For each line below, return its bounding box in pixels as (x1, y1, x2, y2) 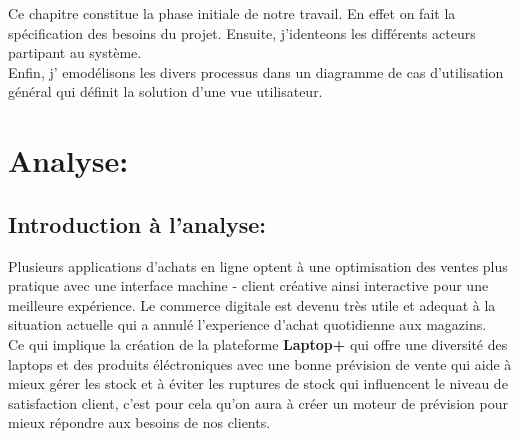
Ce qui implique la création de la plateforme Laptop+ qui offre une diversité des (8, 333, 508, 354)
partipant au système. (8, 42, 142, 63)
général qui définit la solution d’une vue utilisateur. (8, 81, 323, 102)
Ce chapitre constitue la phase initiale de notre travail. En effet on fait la (8, 3, 456, 23)
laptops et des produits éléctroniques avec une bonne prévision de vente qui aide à (8, 353, 512, 374)
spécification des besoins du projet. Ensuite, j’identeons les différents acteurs (8, 22, 476, 43)
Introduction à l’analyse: (8, 208, 267, 239)
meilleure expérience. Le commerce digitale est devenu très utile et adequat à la (8, 294, 496, 315)
